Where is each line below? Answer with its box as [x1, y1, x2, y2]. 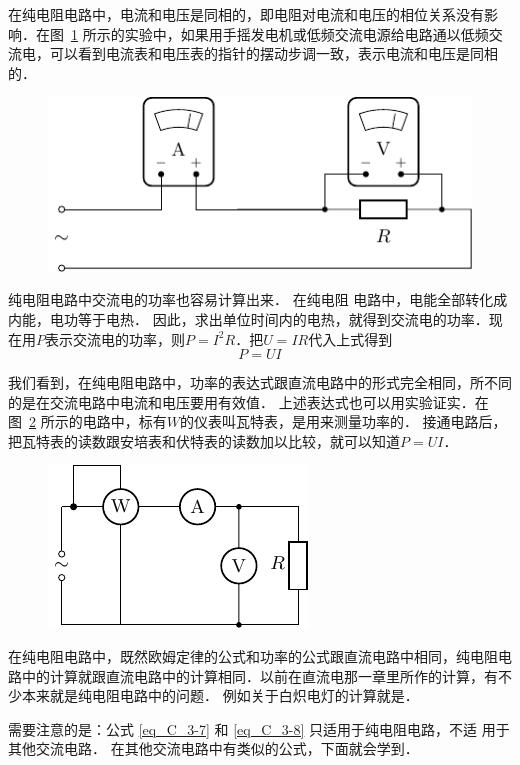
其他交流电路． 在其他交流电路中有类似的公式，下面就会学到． [8, 738, 419, 759]
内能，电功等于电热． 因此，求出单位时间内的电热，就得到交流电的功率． [8, 308, 489, 329]
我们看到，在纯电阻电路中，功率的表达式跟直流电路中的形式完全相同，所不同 [8, 372, 512, 393]
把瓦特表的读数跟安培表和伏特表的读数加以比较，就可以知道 [8, 430, 400, 451]
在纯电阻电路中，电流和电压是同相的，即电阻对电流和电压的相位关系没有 [8, 4, 484, 24]
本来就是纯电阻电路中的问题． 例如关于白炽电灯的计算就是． [21, 685, 419, 706]
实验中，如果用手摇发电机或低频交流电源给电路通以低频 [124, 23, 489, 44]
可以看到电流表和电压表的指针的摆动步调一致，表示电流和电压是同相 [49, 43, 498, 64]
